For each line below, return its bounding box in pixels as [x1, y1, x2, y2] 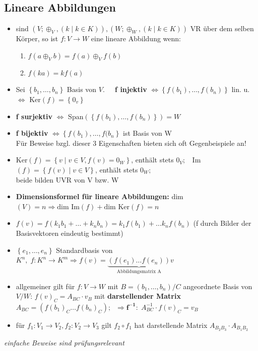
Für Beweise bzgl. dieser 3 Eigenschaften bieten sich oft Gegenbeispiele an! [16, 137, 246, 148]
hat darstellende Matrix [134, 319, 208, 330]
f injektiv [115, 84, 147, 95]
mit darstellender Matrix [94, 291, 181, 301]
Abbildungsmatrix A [116, 269, 161, 274]
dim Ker [104, 203, 130, 211]
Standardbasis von [56, 244, 113, 255]
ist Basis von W [123, 128, 172, 138]
